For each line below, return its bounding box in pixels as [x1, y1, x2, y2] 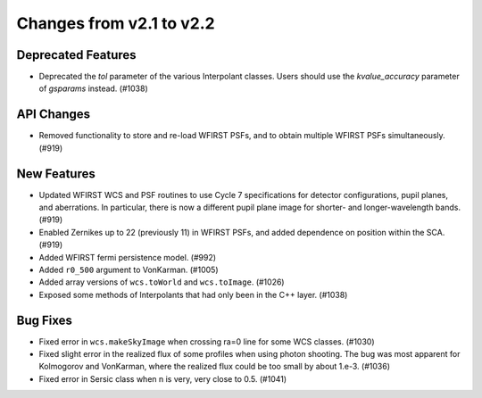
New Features [16, 166, 96, 181]
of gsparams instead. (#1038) [38, 83, 149, 94]
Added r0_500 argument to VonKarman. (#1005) [38, 264, 219, 275]
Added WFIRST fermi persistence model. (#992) [38, 252, 217, 262]
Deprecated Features [16, 47, 137, 62]
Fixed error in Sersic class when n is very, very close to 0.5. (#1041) [38, 373, 287, 384]
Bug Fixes [16, 312, 73, 328]
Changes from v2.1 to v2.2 [16, 13, 215, 33]
